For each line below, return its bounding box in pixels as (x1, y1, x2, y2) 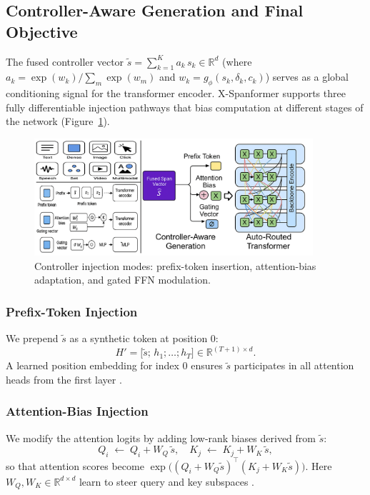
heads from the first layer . (6, 371, 122, 386)
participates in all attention (234, 358, 354, 373)
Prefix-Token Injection (6, 302, 138, 320)
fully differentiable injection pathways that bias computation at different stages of (6, 99, 364, 114)
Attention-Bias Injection (6, 402, 149, 420)
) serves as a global (265, 69, 349, 84)
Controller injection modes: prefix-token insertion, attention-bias (34, 258, 316, 273)
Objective (6, 20, 78, 42)
